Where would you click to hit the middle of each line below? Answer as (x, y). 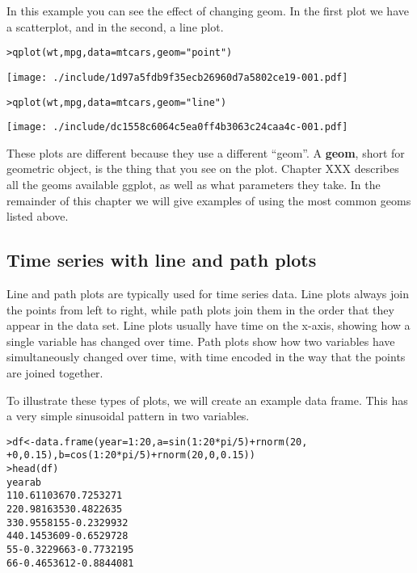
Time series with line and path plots (162, 260)
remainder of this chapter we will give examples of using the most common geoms (209, 200)
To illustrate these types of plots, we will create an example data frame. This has (207, 400)
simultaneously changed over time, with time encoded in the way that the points (206, 357)
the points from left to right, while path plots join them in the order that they (200, 309)
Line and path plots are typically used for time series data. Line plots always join (208, 293)
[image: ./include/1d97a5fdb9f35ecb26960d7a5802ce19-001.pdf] (177, 77)
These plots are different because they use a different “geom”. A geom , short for (206, 152)
